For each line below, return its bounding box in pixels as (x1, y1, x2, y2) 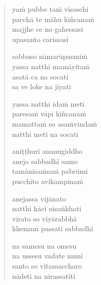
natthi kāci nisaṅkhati (12, 203, 82, 214)
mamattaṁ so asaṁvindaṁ (12, 118, 97, 129)
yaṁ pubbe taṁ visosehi (12, 4, 89, 14)
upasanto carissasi (12, 33, 69, 44)
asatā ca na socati (12, 71, 69, 82)
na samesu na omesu (12, 240, 77, 251)
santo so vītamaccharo (12, 260, 82, 271)
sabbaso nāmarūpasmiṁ (12, 51, 88, 62)
